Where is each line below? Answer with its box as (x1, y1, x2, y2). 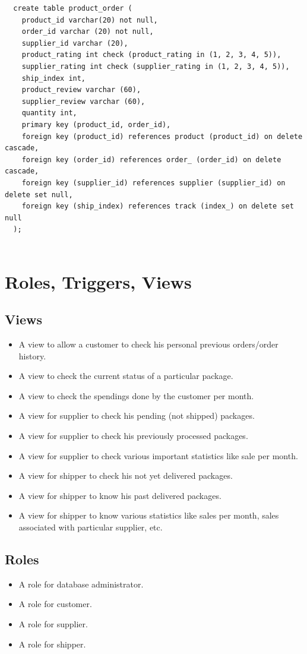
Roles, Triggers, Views (5, 269, 192, 293)
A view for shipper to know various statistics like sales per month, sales (18, 509, 279, 522)
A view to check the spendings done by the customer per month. (18, 389, 254, 402)
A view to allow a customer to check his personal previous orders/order (18, 338, 278, 350)
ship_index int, (21, 74, 86, 83)
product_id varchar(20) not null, (21, 15, 158, 24)
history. (18, 349, 46, 362)
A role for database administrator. (18, 577, 144, 590)
